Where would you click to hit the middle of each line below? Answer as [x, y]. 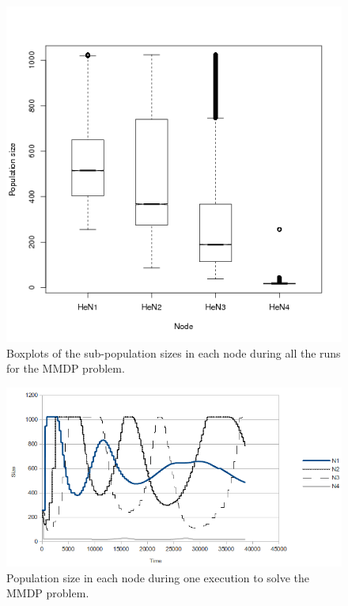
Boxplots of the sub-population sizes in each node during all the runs [174, 352]
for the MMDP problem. [66, 368]
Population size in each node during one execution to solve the [158, 577]
